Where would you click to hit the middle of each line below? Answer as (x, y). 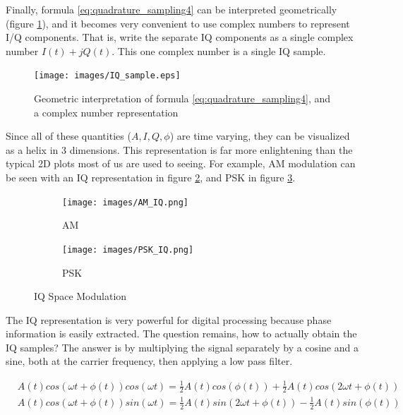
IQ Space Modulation (80, 296)
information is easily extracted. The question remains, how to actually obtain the (181, 333)
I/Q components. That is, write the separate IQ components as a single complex (180, 37)
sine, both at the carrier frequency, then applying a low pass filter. (149, 361)
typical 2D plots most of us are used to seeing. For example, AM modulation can (181, 163)
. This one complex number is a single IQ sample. (219, 50)
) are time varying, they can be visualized (260, 136)
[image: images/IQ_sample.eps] (107, 76)
